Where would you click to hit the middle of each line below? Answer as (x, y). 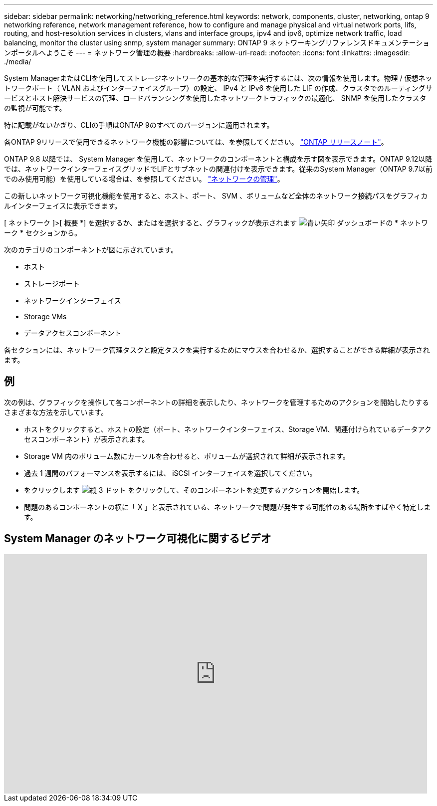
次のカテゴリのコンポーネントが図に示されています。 (91, 250)
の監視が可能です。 (35, 108)
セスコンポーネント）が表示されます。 (87, 439)
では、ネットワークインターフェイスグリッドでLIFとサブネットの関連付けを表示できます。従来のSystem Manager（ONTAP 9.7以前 (218, 169)
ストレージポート (52, 284)
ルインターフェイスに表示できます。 (63, 206)
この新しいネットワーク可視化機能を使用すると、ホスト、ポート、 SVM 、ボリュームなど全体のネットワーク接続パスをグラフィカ (216, 196)
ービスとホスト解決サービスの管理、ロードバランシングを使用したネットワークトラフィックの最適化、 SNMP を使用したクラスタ (215, 98)
